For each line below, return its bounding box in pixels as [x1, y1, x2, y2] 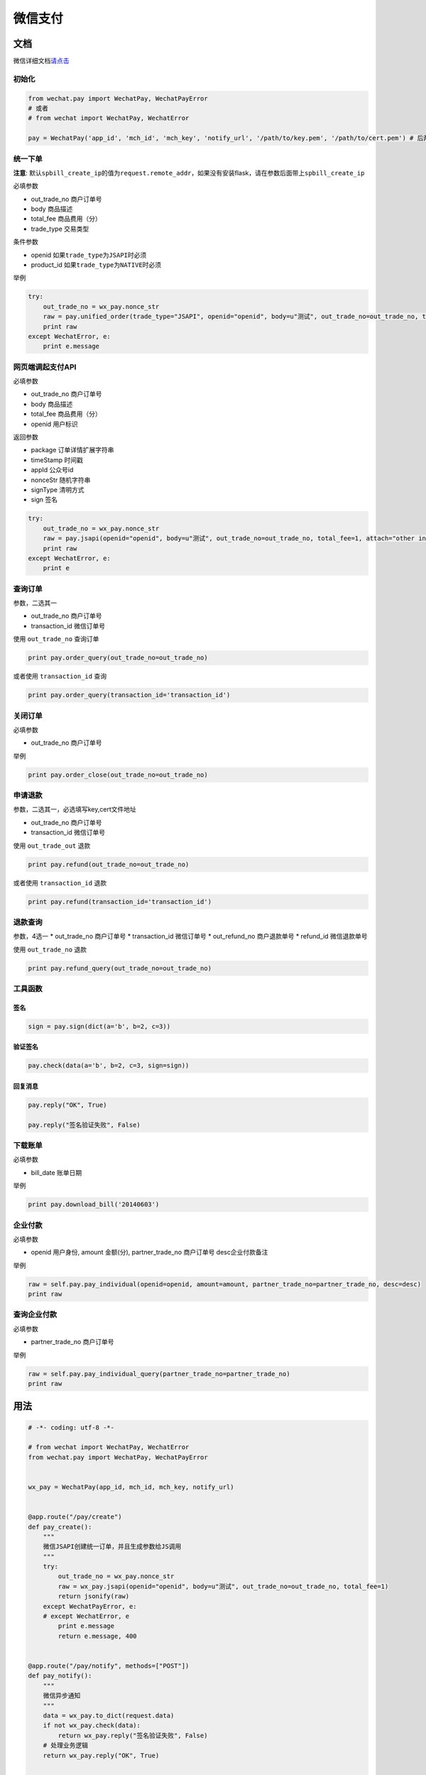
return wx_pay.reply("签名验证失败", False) [58, 1731, 208, 1739]
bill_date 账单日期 [31, 1168, 82, 1176]
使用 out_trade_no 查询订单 [13, 635, 99, 643]
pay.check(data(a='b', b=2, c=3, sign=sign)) [28, 1061, 190, 1070]
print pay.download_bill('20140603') [28, 1201, 160, 1208]
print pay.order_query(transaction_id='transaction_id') [28, 691, 231, 699]
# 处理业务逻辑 [43, 1742, 89, 1749]
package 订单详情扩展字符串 [31, 446, 114, 454]
